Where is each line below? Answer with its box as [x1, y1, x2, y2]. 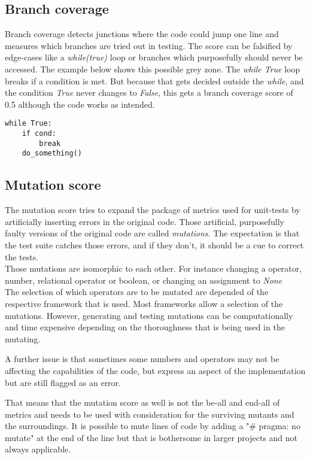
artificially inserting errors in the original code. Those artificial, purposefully [5, 215, 284, 227]
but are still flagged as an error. [5, 376, 121, 388]
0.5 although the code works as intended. [5, 98, 155, 110]
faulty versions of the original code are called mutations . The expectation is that [5, 227, 300, 239]
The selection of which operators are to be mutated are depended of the [5, 285, 269, 298]
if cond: [22, 129, 56, 138]
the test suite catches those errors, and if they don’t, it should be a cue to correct [5, 238, 304, 251]
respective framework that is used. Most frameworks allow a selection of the [5, 297, 283, 309]
